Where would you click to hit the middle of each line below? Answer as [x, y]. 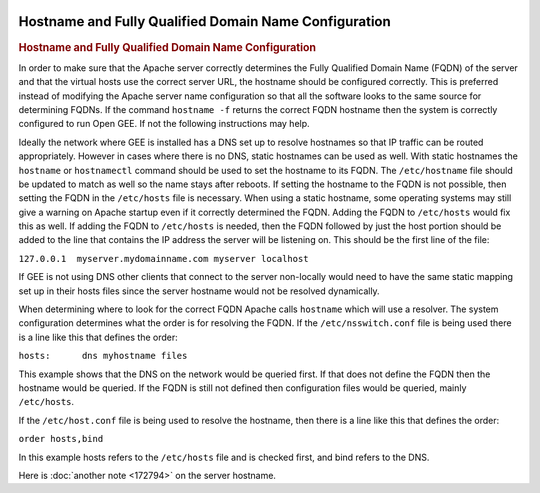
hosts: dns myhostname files [103, 356]
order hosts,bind [61, 439]
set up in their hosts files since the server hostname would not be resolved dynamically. [199, 291]
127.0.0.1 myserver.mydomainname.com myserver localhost [163, 258]
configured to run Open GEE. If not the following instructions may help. [164, 124]
